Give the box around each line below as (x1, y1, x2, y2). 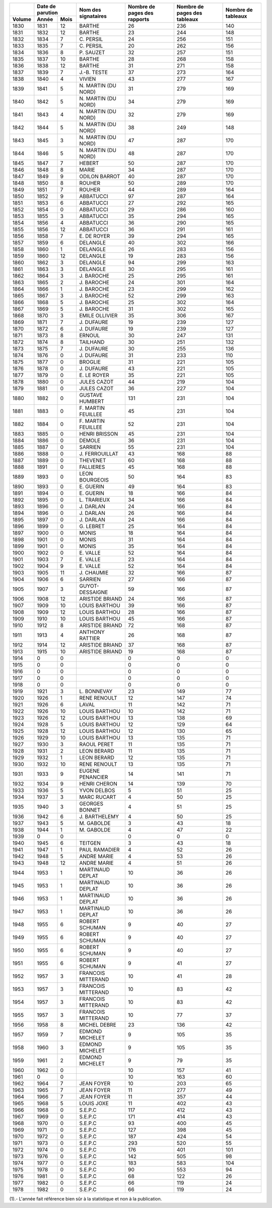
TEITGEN (79, 839, 101, 847)
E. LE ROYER (79, 372, 109, 379)
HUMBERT (79, 398, 104, 405)
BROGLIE (79, 358, 101, 365)
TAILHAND (79, 339, 105, 345)
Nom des (79, 6, 101, 13)
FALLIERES (79, 463, 105, 470)
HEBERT (79, 160, 99, 167)
